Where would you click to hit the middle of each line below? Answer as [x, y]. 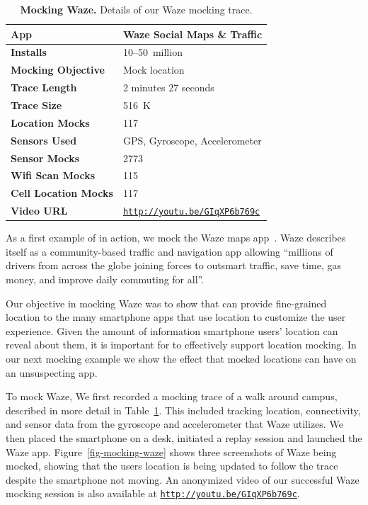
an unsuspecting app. [52, 372]
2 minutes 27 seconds [168, 87]
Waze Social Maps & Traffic [192, 34]
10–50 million [153, 52]
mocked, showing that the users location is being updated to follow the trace [172, 466]
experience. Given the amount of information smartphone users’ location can [172, 330]
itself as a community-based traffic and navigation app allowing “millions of [169, 251]
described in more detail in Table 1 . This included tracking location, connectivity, [183, 410]
